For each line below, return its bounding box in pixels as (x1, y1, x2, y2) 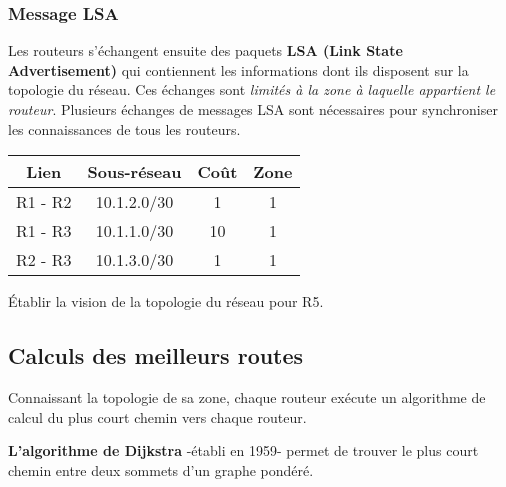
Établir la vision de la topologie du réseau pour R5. (8, 291, 324, 312)
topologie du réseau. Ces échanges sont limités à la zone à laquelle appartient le (8, 79, 496, 100)
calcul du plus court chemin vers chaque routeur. (8, 406, 307, 427)
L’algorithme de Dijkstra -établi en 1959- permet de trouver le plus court (8, 440, 479, 461)
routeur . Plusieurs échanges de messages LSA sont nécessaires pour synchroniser (8, 99, 498, 119)
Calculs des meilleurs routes (8, 340, 304, 371)
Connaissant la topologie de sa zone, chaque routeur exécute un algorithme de (8, 386, 486, 407)
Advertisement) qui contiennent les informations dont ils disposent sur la (8, 59, 469, 80)
